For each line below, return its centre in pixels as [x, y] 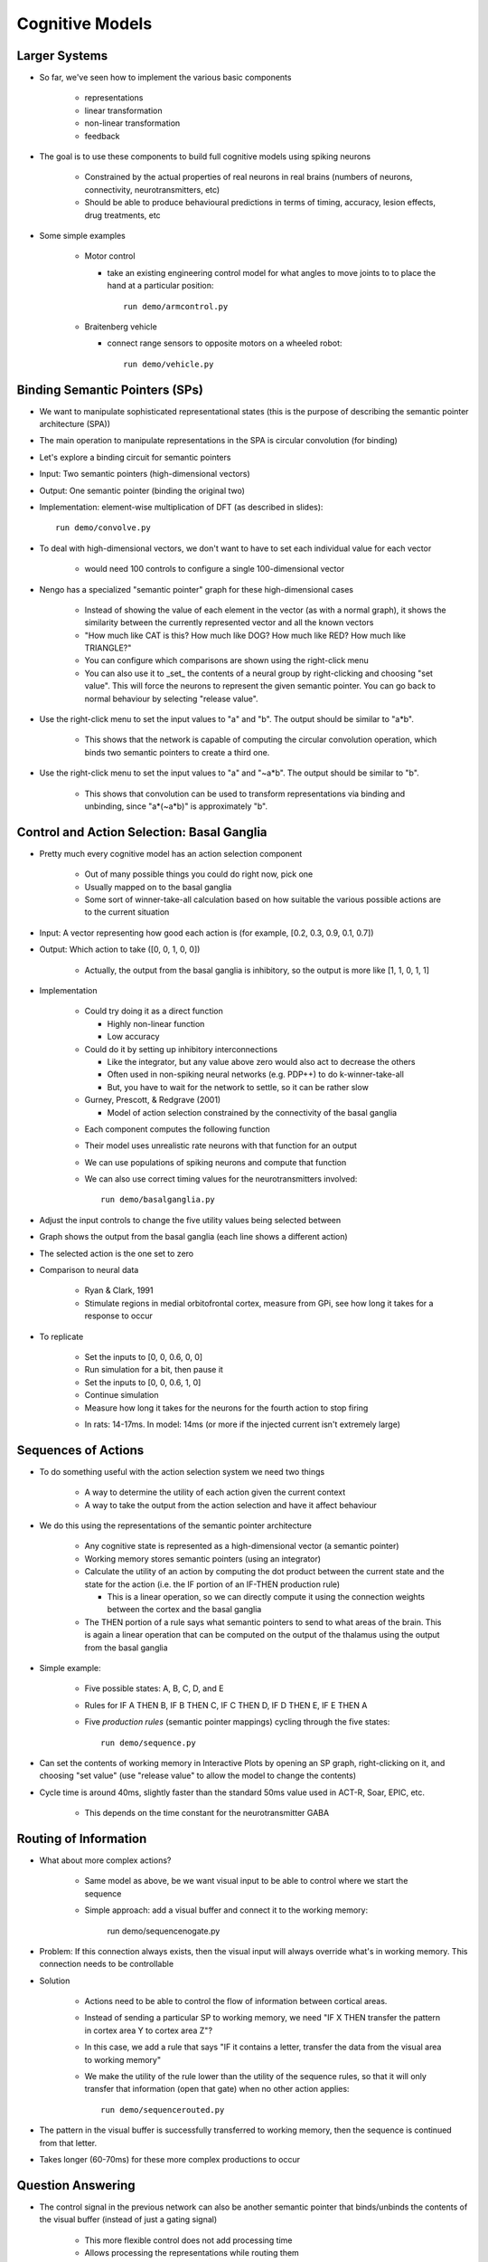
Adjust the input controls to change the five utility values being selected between [190, 1220]
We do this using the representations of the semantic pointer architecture [175, 1525]
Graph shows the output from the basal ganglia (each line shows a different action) [193, 1237]
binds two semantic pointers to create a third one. [177, 752]
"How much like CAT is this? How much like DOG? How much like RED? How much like [245, 635]
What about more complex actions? [105, 1860]
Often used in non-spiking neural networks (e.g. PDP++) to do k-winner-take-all [255, 1074]
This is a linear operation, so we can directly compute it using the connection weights [266, 1596]
